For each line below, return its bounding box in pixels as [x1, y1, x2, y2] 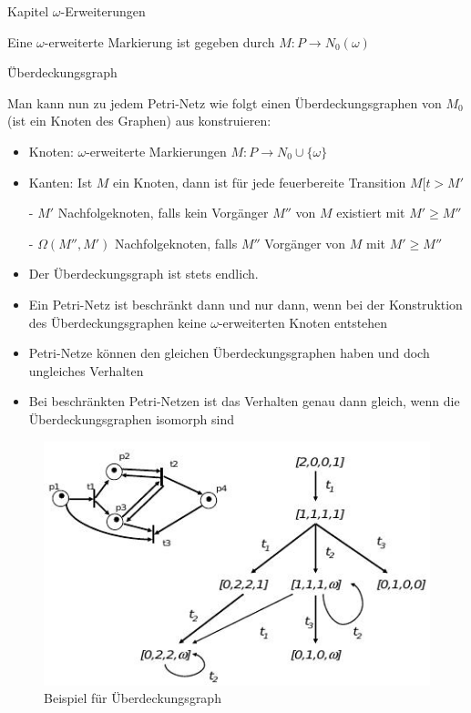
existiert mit [336, 203, 405, 222]
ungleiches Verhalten [28, 361, 144, 380]
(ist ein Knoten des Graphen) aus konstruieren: [7, 111, 271, 130]
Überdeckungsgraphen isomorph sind [28, 409, 234, 428]
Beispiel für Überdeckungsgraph [44, 688, 221, 708]
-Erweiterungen [60, 2, 146, 20]
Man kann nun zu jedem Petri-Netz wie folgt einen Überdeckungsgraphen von [7, 93, 442, 112]
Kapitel [7, 2, 49, 20]
